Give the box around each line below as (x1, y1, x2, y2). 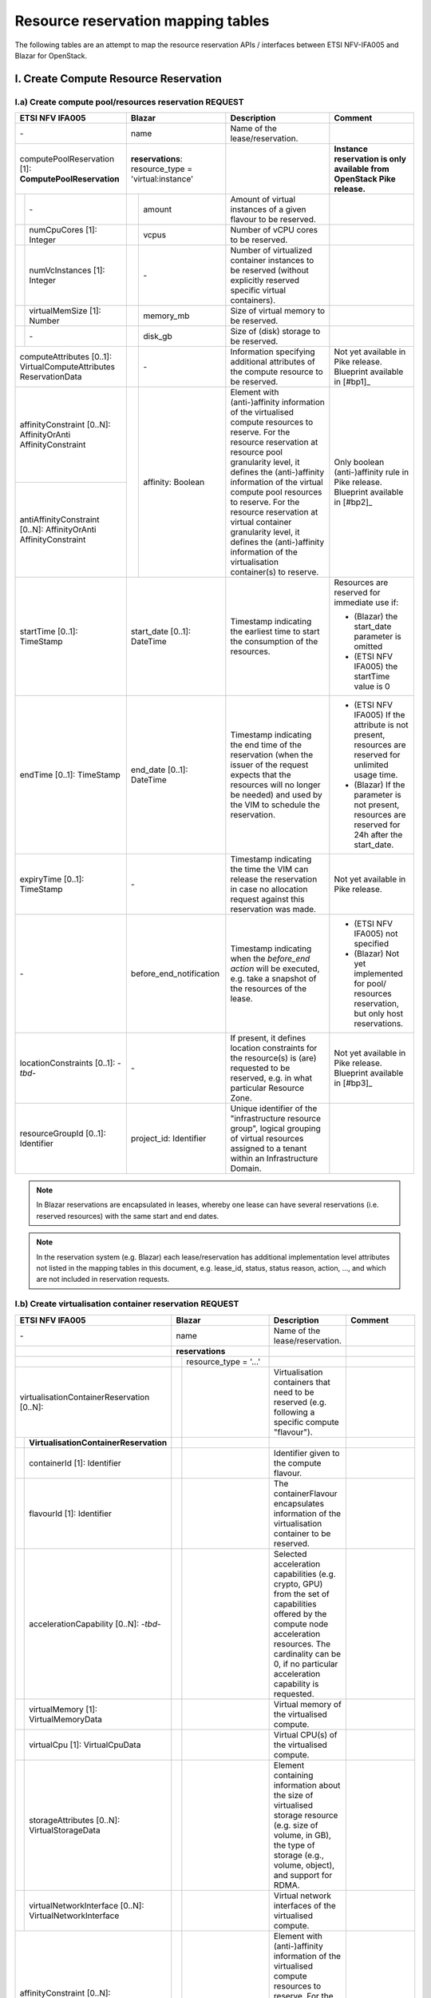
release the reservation (230, 874, 318, 885)
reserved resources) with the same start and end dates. (36, 1211, 219, 1220)
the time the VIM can (230, 864, 309, 875)
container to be (273, 1527, 331, 1538)
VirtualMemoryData (29, 1713, 103, 1725)
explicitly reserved (230, 275, 299, 286)
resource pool (230, 447, 283, 458)
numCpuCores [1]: (29, 225, 97, 236)
